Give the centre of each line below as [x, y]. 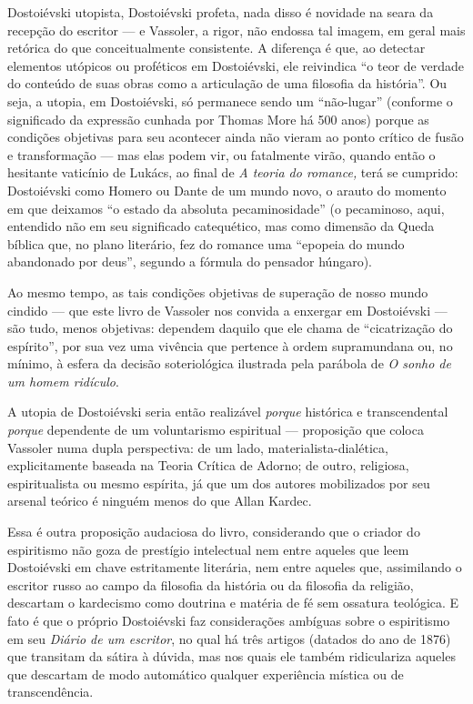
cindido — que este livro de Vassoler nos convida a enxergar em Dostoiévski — [227, 310]
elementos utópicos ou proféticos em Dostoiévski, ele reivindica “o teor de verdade [236, 65]
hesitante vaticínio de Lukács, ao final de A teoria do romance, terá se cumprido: [233, 172]
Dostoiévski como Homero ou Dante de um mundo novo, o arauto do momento [227, 190]
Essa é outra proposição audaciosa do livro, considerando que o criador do [214, 532]
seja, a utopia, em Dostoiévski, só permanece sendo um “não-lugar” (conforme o [230, 101]
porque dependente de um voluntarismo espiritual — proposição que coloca [216, 430]
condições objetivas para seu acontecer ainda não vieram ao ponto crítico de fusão [236, 137]
